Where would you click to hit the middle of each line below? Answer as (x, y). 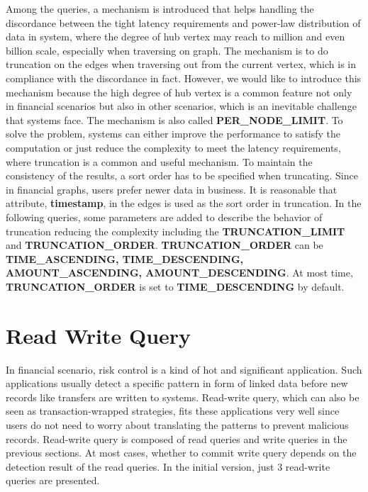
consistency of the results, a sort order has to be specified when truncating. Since (182, 175)
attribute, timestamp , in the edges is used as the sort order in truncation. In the (184, 203)
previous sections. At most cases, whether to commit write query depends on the (181, 453)
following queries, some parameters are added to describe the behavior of (164, 217)
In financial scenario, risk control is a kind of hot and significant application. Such (184, 369)
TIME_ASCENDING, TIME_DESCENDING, (125, 258)
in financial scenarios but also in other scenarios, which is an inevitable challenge (181, 106)
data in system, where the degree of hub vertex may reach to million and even (175, 37)
